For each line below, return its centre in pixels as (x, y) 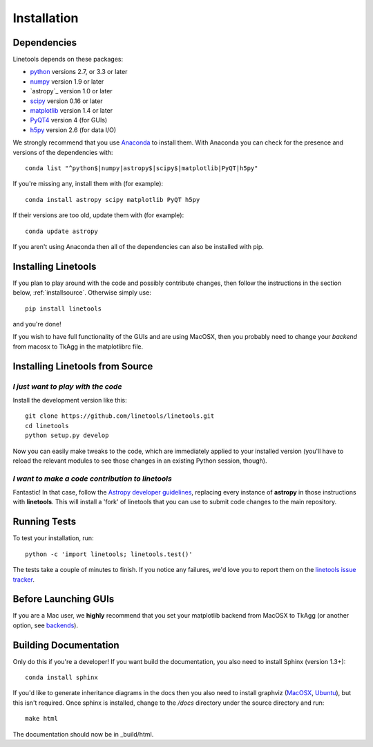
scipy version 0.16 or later (66, 101)
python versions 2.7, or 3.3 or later (79, 72)
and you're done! (37, 324)
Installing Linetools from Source (83, 366)
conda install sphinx (61, 677)
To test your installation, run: (53, 538)
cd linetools (47, 426)
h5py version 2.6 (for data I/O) (73, 130)
